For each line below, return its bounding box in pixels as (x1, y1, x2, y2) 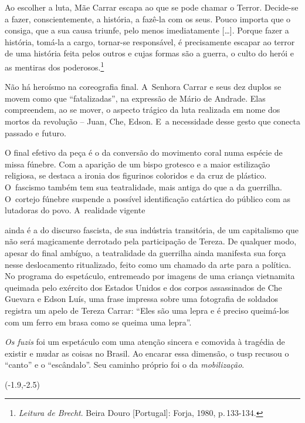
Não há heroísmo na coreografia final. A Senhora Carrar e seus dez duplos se (5, 80, 282, 93)
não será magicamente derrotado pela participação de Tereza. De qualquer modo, (5, 235, 297, 247)
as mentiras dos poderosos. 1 (5, 59, 104, 73)
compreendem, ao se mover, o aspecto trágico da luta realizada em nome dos (5, 103, 280, 116)
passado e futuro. (5, 126, 66, 139)
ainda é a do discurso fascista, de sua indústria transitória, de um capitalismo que (5, 223, 299, 236)
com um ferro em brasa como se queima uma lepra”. (5, 315, 192, 328)
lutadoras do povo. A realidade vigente (5, 204, 145, 216)
